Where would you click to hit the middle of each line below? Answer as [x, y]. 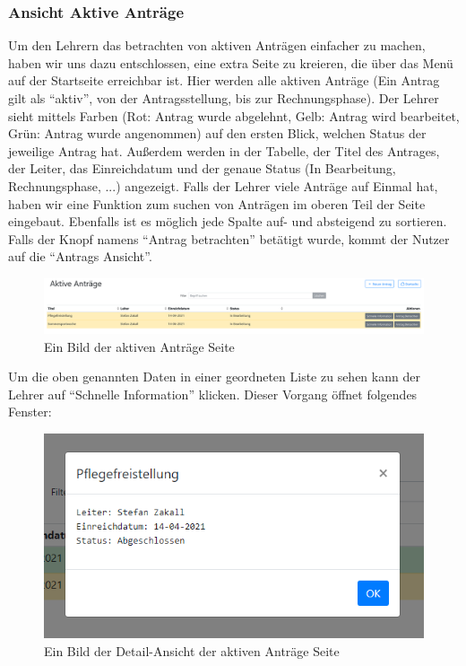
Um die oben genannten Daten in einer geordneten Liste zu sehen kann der [214, 377]
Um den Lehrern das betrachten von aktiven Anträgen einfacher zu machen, [217, 45]
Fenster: [30, 412]
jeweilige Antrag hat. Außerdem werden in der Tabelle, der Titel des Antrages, [224, 150]
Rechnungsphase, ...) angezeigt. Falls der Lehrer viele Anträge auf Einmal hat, [223, 185]
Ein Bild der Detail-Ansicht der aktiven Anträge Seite [192, 651]
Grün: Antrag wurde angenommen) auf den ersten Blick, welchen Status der [217, 133]
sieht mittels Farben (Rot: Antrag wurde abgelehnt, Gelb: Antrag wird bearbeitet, [234, 115]
